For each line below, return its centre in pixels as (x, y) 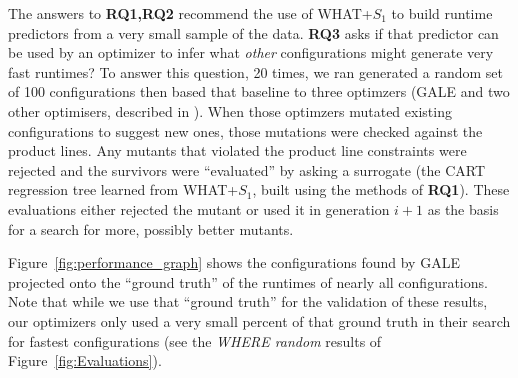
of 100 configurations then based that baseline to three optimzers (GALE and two (259, 91)
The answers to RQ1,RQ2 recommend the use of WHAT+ (190, 13)
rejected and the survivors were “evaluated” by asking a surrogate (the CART (247, 169)
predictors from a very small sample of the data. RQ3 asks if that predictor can (253, 32)
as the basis (463, 208)
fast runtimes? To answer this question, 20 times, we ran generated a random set (255, 71)
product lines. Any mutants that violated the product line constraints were (237, 150)
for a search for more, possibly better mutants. (151, 228)
